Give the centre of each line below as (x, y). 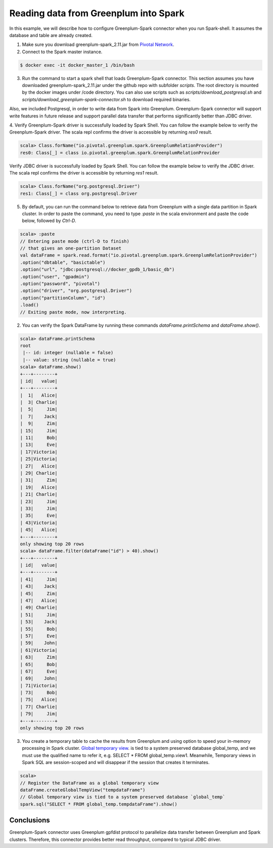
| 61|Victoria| (39, 650)
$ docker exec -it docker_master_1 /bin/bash (77, 65)
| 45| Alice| (39, 530)
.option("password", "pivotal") (60, 284)
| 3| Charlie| (39, 402)
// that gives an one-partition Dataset (71, 248)
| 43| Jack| (39, 586)
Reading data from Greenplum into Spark (97, 13)
